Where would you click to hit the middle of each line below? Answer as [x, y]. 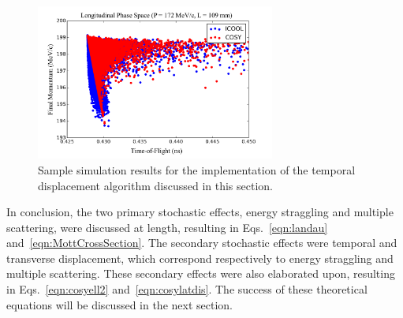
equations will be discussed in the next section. [119, 304]
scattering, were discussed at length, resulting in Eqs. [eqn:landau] [167, 227]
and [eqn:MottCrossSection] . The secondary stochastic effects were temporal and [202, 243]
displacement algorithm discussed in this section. [155, 185]
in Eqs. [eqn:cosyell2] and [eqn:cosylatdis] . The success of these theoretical [187, 289]
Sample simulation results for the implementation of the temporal [197, 169]
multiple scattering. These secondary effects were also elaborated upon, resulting [201, 273]
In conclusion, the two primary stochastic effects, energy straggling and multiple [200, 212]
